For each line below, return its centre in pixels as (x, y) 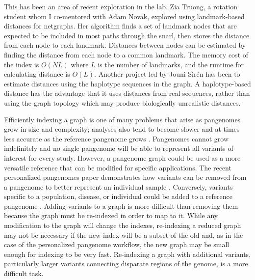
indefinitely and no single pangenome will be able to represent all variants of (119, 148)
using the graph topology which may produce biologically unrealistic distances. (122, 102)
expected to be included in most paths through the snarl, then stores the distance (127, 35)
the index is (22, 64)
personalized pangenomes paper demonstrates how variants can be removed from (125, 177)
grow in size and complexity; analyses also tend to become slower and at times (122, 129)
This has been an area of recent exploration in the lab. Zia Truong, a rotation (121, 6)
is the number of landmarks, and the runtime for (171, 64)
